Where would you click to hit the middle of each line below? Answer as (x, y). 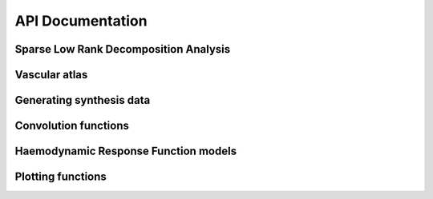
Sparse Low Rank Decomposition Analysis (123, 49)
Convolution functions (72, 126)
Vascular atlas (51, 75)
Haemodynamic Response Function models (125, 151)
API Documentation (81, 21)
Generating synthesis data (83, 100)
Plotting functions (61, 177)
